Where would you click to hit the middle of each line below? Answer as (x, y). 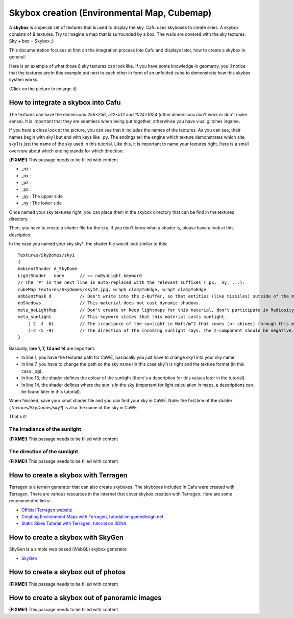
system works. (24, 80)
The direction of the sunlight (44, 452)
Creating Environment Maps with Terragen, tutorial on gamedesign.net (92, 517)
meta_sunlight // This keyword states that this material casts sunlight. (122, 317)
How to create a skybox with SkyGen (66, 537)
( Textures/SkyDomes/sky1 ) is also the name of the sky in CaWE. (73, 407)
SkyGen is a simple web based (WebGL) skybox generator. (68, 549)
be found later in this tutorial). (51, 392)
